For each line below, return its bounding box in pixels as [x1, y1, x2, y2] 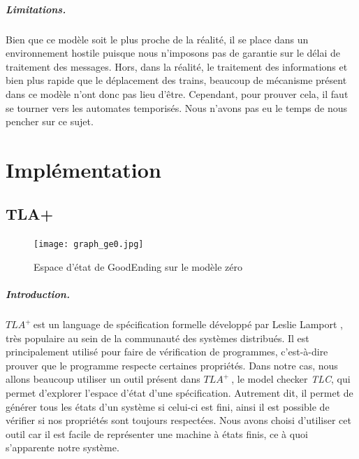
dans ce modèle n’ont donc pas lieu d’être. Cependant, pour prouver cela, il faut [6, 86, 349, 101]
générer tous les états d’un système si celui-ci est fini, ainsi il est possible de [6, 399, 330, 414]
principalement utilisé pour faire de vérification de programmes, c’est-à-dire [6, 344, 328, 359]
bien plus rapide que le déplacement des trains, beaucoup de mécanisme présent [6, 73, 347, 87]
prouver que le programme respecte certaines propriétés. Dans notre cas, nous [6, 358, 338, 372]
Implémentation [6, 155, 161, 183]
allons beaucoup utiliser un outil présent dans [6, 372, 200, 386]
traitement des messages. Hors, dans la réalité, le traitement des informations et [6, 59, 348, 73]
